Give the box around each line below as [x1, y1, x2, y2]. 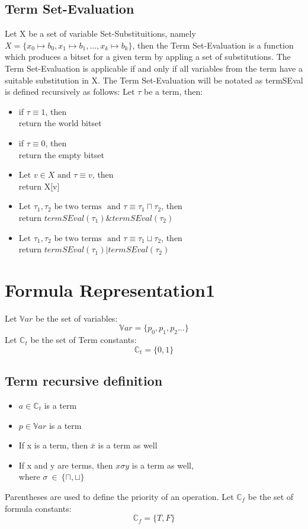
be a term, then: [143, 85, 203, 98]
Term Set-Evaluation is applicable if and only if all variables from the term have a [5, 62, 303, 74]
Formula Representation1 [5, 277, 216, 302]
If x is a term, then [18, 439, 88, 451]
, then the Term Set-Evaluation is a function [132, 39, 294, 51]
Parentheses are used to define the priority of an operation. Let [5, 490, 234, 502]
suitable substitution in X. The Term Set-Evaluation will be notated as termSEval [5, 73, 303, 86]
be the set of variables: [36, 312, 118, 324]
